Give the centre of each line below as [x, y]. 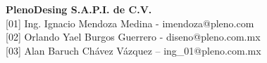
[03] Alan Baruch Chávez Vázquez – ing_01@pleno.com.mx [133, 50]
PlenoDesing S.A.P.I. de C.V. [79, 9]
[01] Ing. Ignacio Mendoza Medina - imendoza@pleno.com [130, 23]
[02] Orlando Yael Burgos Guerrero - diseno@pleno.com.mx [133, 37]
